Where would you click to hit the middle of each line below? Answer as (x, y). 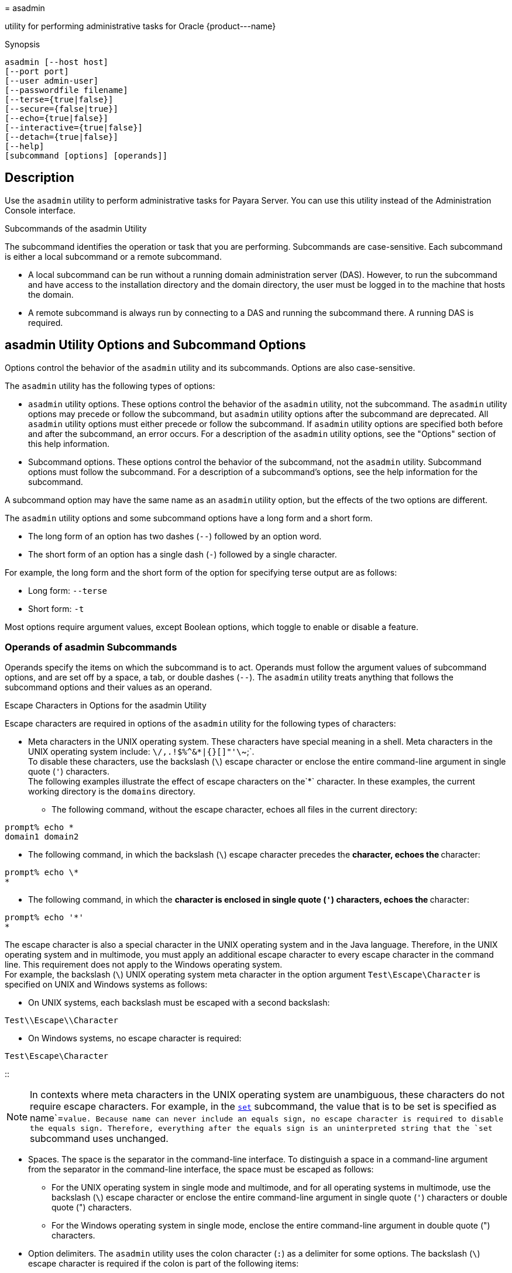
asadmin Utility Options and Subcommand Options (155, 345)
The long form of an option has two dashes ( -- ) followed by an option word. (175, 536)
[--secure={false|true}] (61, 109)
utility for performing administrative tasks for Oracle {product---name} (140, 26)
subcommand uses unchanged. (99, 1139)
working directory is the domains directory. (112, 792)
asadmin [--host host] (57, 62)
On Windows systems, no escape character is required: (135, 1038)
